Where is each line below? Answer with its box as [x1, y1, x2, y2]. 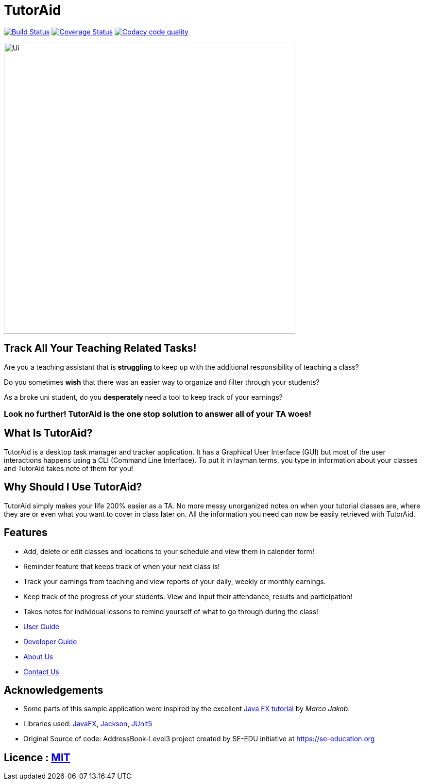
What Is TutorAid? [4, 427, 93, 440]
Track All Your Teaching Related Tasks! [4, 342, 197, 355]
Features [4, 526, 48, 539]
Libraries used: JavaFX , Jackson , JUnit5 [23, 719, 153, 728]
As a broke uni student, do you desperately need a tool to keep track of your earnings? [4, 392, 283, 401]
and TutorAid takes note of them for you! [4, 464, 134, 473]
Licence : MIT [4, 751, 70, 764]
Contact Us [23, 667, 59, 676]
